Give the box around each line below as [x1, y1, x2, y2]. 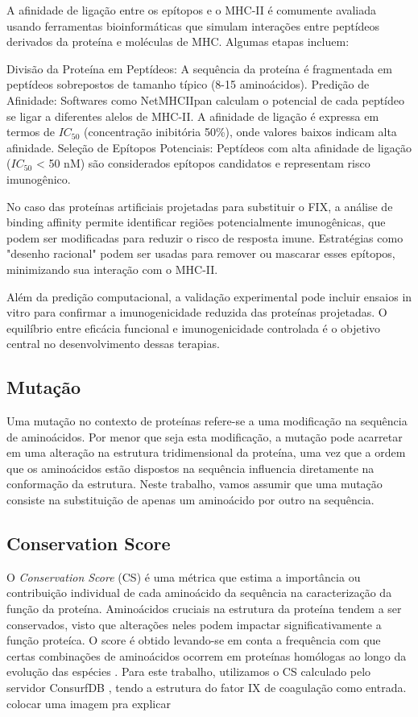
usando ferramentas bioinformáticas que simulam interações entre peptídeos [6, 17, 380, 34]
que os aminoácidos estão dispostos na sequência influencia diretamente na [6, 459, 375, 476]
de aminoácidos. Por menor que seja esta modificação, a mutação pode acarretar [6, 428, 403, 445]
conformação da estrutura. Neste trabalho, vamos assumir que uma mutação [6, 475, 383, 492]
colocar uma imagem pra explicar [6, 694, 171, 711]
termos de [6, 123, 55, 140]
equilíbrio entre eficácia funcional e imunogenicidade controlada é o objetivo [6, 319, 381, 336]
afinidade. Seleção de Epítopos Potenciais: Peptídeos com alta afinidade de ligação [6, 139, 412, 155]
